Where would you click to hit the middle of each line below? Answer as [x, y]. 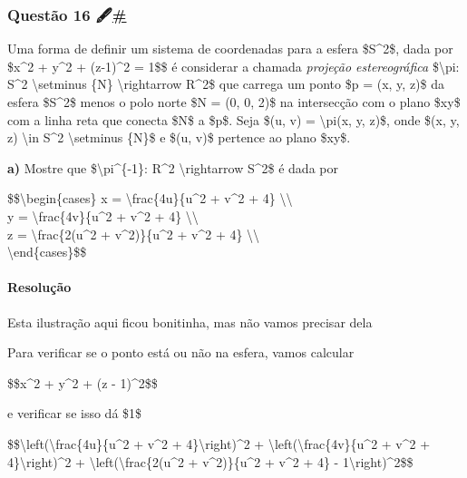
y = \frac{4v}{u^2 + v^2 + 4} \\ [103, 215]
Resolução [39, 287]
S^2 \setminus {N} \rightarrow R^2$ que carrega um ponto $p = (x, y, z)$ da [226, 84]
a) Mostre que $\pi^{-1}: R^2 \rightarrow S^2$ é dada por [173, 167]
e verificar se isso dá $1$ [75, 413]
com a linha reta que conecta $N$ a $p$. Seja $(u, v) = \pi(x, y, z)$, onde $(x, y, [233, 119]
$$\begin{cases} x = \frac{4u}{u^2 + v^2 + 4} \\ [150, 198]
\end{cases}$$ [47, 252]
